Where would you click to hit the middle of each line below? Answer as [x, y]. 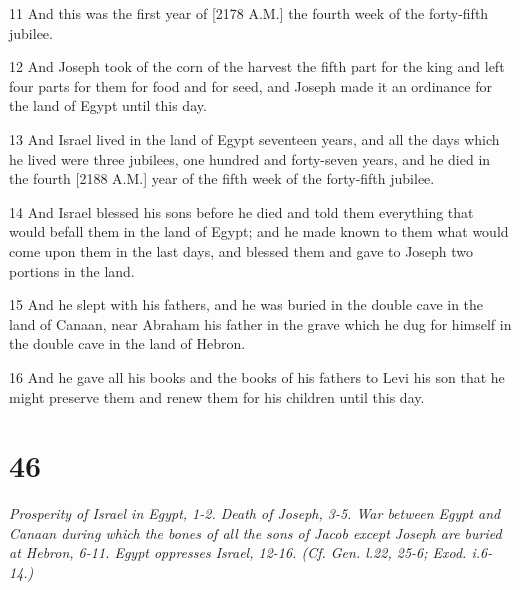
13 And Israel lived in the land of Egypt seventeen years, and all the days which [254, 138]
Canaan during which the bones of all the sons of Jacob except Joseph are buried [255, 532]
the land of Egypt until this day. [108, 105]
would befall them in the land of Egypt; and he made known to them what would [259, 231]
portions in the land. [72, 270]
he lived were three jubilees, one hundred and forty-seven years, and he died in [250, 158]
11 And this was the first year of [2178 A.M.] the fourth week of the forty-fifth [249, 13]
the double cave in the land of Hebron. [127, 343]
